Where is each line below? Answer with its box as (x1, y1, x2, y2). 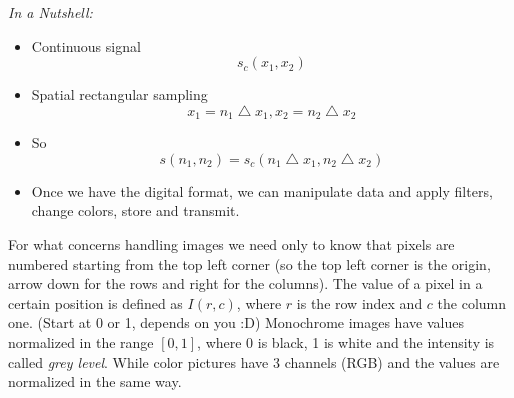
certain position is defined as (8, 292, 183, 313)
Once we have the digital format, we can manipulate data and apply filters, (31, 180, 493, 201)
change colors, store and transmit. (31, 200, 240, 221)
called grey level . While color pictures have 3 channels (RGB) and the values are (8, 351, 500, 372)
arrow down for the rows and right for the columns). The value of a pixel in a (8, 273, 483, 294)
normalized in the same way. (8, 371, 182, 392)
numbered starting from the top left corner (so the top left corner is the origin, (8, 253, 491, 274)
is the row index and (296, 292, 423, 313)
